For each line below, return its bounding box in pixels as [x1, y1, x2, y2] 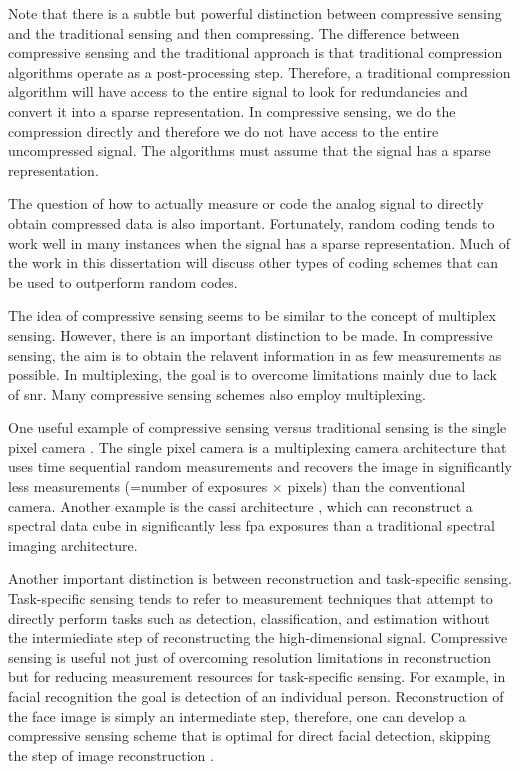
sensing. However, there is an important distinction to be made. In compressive [8, 324, 493, 345]
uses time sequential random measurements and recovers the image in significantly [8, 456, 512, 477]
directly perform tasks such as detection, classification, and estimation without [8, 607, 490, 628]
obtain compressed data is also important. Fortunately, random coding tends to [8, 212, 495, 233]
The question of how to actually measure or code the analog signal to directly [8, 193, 484, 214]
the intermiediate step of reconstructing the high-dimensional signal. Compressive [8, 627, 508, 648]
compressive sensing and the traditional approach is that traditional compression [8, 42, 503, 63]
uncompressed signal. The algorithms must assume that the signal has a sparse [8, 140, 491, 161]
